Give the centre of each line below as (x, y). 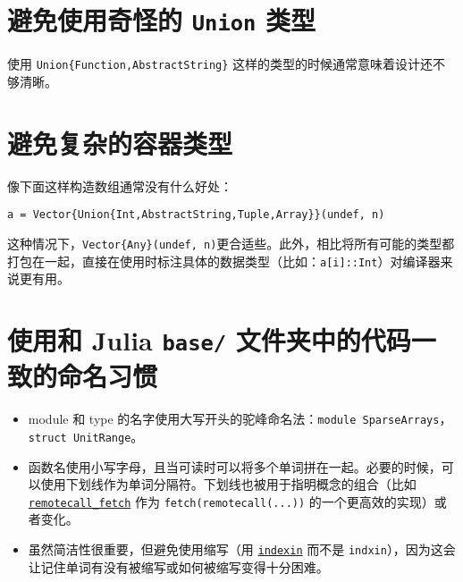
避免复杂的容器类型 (120, 143)
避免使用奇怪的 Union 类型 (162, 20)
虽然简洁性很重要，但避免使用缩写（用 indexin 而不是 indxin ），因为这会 (242, 548)
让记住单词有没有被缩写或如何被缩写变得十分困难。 (178, 566)
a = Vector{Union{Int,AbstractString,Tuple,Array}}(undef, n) (196, 215)
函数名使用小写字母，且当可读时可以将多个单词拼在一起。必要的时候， (235, 466)
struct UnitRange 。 (86, 436)
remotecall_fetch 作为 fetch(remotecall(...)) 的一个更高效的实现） (231, 501)
